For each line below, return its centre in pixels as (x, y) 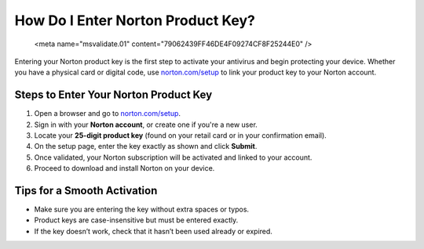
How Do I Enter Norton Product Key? (135, 20)
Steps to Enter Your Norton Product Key (113, 95)
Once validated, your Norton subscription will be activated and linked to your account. (173, 157)
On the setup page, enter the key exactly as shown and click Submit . (146, 146)
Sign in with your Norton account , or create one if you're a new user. (146, 125)
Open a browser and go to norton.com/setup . (107, 114)
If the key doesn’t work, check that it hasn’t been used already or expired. (153, 231)
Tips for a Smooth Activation (86, 191)
